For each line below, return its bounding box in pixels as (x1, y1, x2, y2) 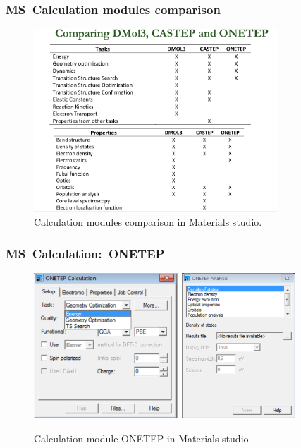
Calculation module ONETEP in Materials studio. (34, 430, 252, 445)
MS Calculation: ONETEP (6, 244, 165, 262)
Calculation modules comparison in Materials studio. (34, 214, 262, 229)
